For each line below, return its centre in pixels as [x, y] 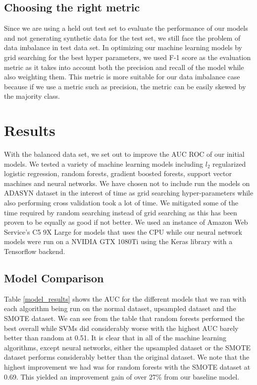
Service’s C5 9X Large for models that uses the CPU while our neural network [123, 231]
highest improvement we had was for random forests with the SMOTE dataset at [127, 366]
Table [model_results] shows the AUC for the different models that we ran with [125, 298]
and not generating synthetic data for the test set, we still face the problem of [122, 37]
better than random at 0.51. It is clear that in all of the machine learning [115, 338]
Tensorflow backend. [35, 251]
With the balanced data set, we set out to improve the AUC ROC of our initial [124, 154]
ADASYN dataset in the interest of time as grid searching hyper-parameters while [129, 193]
